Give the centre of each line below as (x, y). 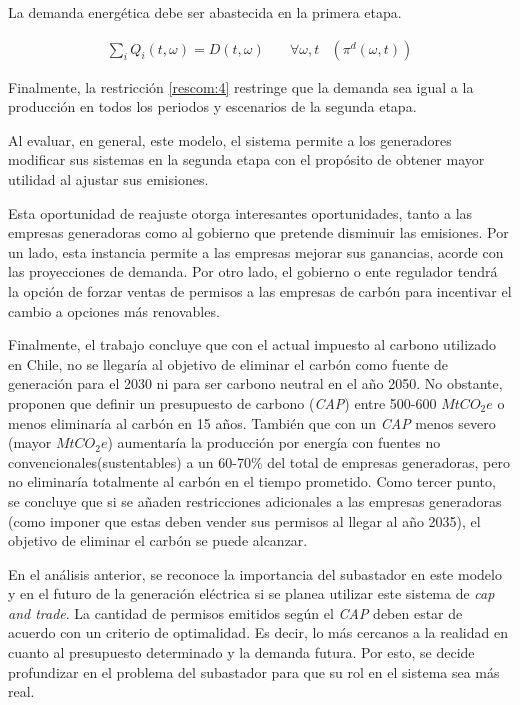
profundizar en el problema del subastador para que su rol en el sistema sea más (254, 671)
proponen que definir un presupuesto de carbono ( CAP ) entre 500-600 (222, 402)
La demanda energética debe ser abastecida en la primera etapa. (205, 12)
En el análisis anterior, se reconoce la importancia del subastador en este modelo (255, 573)
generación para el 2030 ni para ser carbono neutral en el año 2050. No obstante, (255, 383)
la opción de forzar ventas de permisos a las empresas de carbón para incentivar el (260, 290)
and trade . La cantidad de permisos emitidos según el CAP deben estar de (235, 612)
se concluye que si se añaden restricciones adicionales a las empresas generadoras (255, 500)
